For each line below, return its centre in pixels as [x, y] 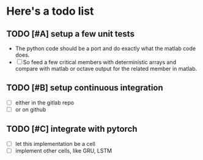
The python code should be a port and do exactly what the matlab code [105, 48]
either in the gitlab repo [45, 103]
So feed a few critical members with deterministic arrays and [99, 62]
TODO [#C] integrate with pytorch [72, 129]
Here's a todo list [50, 11]
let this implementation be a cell [55, 144]
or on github [31, 109]
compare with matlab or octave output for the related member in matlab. [106, 69]
